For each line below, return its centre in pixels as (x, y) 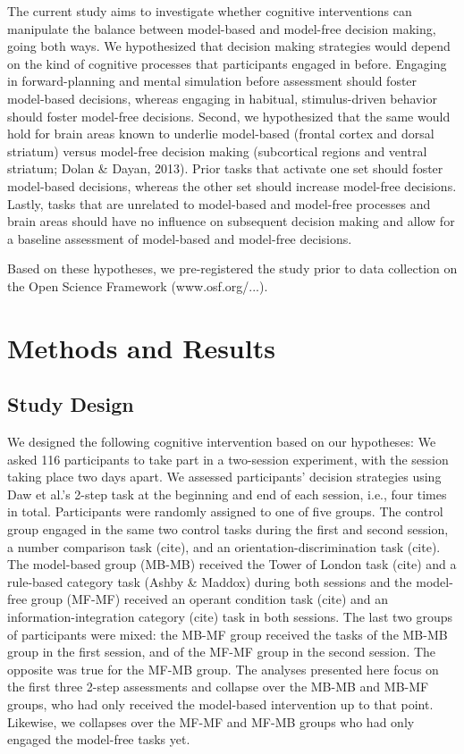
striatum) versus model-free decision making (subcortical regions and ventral (217, 151)
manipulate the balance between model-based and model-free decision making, (222, 28)
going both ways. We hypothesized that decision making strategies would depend (229, 46)
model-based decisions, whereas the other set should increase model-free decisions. (232, 185)
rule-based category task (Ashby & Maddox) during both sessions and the (210, 581)
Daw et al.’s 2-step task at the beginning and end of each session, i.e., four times (227, 494)
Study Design (71, 404)
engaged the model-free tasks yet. (99, 739)
